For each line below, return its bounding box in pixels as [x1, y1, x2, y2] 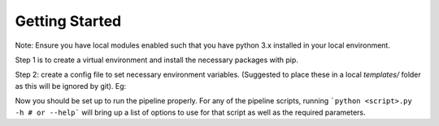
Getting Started [15, 12, 122, 30]
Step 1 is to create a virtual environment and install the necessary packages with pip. [15, 55, 298, 65]
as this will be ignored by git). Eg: [15, 81, 127, 90]
